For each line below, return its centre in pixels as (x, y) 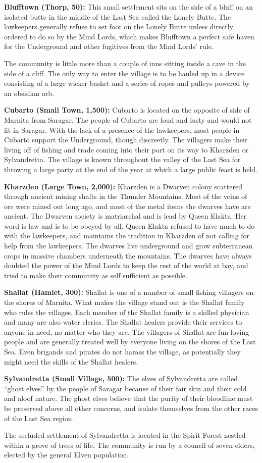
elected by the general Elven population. (67, 455)
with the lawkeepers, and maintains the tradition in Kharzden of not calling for (127, 236)
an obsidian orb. (29, 93)
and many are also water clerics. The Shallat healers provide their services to (123, 322)
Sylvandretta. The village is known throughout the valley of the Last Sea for (122, 159)
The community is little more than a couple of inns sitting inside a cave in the (125, 63)
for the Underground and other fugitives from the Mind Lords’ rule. (109, 46)
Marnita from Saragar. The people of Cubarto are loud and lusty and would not (128, 119)
